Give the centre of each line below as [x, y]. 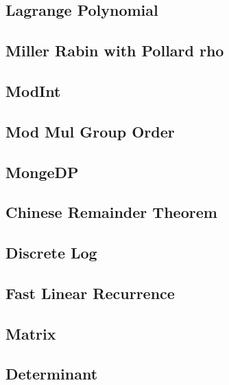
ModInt [33, 90]
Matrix [31, 333]
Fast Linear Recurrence [90, 293]
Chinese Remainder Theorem [111, 212]
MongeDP [42, 172]
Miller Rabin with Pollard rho [115, 51]
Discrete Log [51, 253]
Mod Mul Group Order [90, 131]
